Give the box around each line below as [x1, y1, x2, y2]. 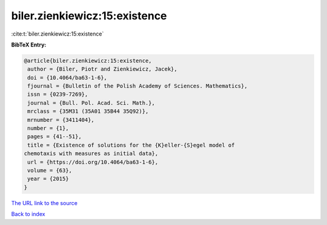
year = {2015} [27, 176, 69, 182]
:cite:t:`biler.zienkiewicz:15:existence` [11, 30, 104, 37]
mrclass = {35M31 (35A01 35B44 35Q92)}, [27, 108, 149, 115]
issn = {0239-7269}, [27, 91, 88, 98]
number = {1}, [27, 125, 69, 132]
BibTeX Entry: [11, 41, 47, 48]
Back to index [11, 211, 45, 218]
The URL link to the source [11, 199, 78, 206]
